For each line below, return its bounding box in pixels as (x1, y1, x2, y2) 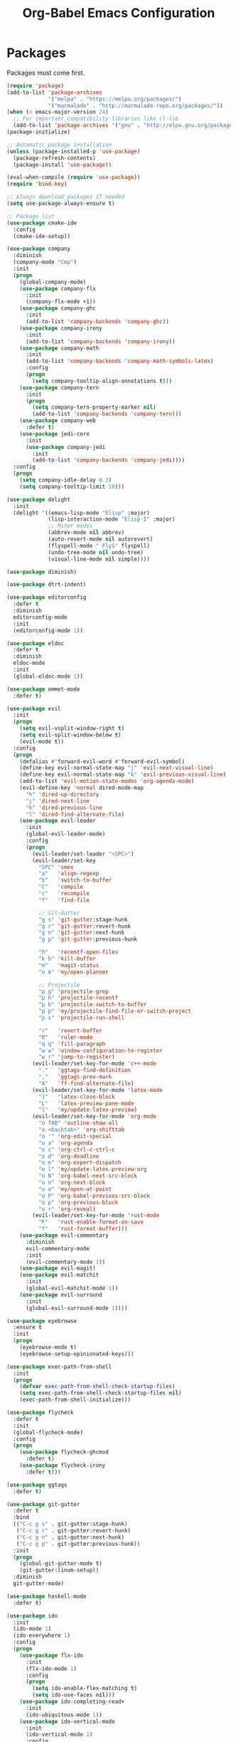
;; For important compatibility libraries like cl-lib (13, 115, 179, 122)
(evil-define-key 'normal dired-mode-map (19, 784, 144, 791)
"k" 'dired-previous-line (25, 804, 102, 811)
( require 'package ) (6, 82, 65, 90)
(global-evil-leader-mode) (25, 831, 106, 838)
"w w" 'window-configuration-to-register (38, 1046, 163, 1054)
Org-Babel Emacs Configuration (22, 5, 215, 21)
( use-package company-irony (19, 325, 102, 332)
